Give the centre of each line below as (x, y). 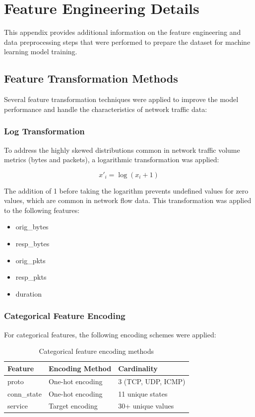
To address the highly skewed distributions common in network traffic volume (122, 150)
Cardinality (138, 368)
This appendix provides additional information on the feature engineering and (123, 32)
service (18, 406)
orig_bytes (32, 227)
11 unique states (143, 393)
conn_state (25, 393)
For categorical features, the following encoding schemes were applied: (110, 334)
